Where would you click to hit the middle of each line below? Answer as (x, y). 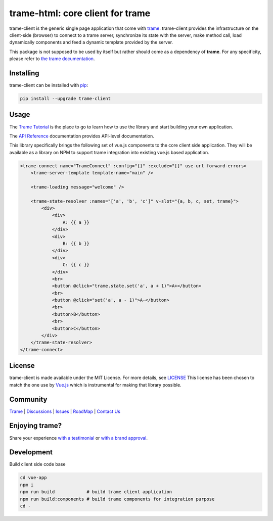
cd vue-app (33, 478)
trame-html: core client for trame (80, 13)
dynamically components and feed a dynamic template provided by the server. (91, 42)
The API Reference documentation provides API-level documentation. (82, 136)
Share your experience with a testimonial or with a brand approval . (79, 438)
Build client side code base (37, 464)
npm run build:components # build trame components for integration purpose (117, 499)
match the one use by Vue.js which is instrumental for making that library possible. (95, 385)
